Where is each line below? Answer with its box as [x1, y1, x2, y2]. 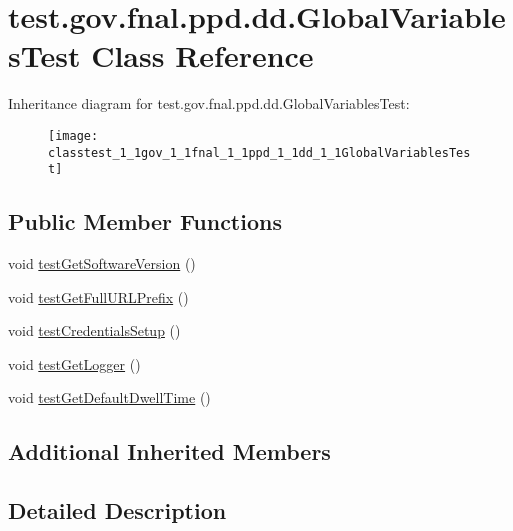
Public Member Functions [8, 206, 282, 237]
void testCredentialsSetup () [8, 320, 181, 341]
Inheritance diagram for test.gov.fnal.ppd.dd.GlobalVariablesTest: [8, 93, 410, 114]
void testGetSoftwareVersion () [8, 253, 196, 274]
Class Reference [91, 35, 314, 76]
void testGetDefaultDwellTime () [8, 387, 211, 408]
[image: [48, 128, 99, 143]
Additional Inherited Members [8, 436, 331, 467]
